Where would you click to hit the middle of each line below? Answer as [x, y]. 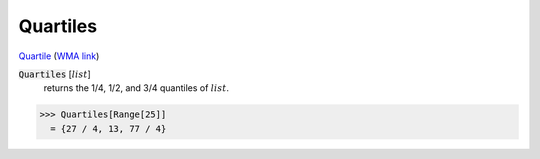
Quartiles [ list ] [54, 74]
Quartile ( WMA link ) [59, 56]
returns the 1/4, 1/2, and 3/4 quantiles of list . [136, 88]
